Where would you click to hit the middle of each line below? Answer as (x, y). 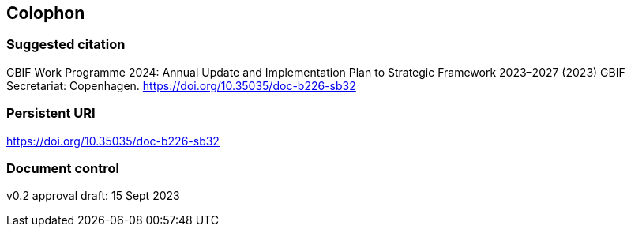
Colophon (46, 13)
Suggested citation (66, 45)
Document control (63, 168)
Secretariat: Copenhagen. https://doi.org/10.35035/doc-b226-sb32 (181, 85)
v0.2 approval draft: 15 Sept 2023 (93, 196)
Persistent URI (51, 113)
